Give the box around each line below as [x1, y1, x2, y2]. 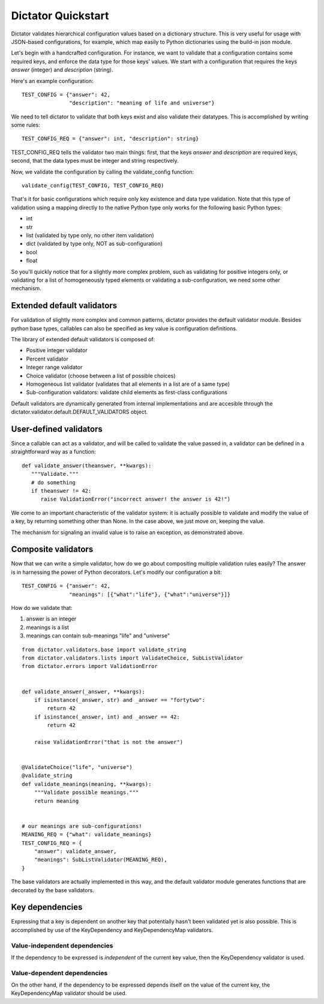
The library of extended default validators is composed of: [11, 336, 155, 342]
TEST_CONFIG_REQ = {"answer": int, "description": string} [22, 135, 199, 142]
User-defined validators [11, 424, 103, 434]
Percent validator [26, 355, 68, 362]
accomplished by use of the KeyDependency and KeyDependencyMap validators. [11, 926, 213, 934]
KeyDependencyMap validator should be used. [11, 990, 127, 997]
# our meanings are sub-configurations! [22, 823, 142, 829]
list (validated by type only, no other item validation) [26, 231, 154, 239]
